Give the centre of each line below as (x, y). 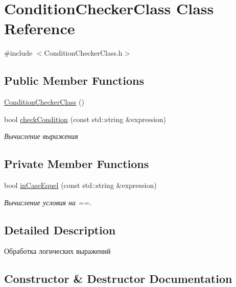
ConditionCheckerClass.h (83, 53)
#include (18, 53)
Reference (40, 28)
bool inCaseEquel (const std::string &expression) (80, 185)
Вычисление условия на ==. (48, 202)
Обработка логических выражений (57, 251)
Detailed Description (60, 230)
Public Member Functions (74, 80)
